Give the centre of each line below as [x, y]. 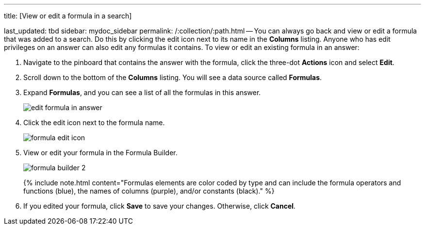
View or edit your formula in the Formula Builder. [100, 153]
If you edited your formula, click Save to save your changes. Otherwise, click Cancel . [160, 206]
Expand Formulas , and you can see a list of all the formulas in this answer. [142, 92]
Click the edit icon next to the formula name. [94, 123]
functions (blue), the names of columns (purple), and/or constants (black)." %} [149, 191]
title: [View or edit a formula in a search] [68, 16]
